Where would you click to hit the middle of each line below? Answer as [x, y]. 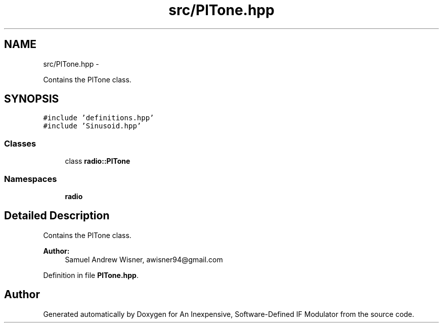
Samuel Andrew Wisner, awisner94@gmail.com [144, 259]
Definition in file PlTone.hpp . [91, 275]
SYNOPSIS [32, 99]
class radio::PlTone [98, 161]
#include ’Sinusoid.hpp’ [92, 126]
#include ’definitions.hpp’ [99, 118]
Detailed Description [57, 216]
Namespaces [31, 179]
